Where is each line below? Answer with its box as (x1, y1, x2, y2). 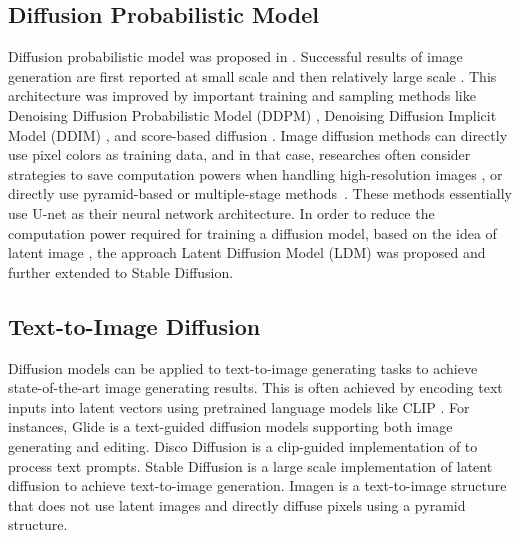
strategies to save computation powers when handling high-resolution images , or (8, 163, 503, 184)
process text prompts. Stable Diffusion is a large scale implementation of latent (8, 455, 493, 476)
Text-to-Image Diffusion (8, 310, 261, 341)
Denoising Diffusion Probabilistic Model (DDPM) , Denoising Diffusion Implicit (8, 104, 497, 125)
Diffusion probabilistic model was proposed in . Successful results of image (8, 46, 463, 67)
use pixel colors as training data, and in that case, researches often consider (8, 144, 471, 165)
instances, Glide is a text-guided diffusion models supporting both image (8, 416, 453, 437)
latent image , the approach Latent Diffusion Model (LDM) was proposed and (8, 242, 486, 263)
